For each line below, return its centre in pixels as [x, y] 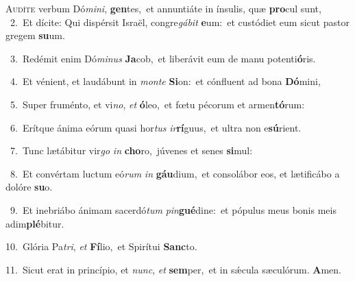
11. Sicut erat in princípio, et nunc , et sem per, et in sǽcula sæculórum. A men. [173, 269]
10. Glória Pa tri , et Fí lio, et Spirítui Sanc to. [101, 246]
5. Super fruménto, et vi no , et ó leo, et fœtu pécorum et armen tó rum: [157, 104]
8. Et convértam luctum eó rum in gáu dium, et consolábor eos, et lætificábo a [175, 173]
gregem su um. [35, 35]
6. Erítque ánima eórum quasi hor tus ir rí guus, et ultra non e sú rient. [156, 127]
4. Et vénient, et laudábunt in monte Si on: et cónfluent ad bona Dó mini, [165, 81]
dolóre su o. [29, 187]
